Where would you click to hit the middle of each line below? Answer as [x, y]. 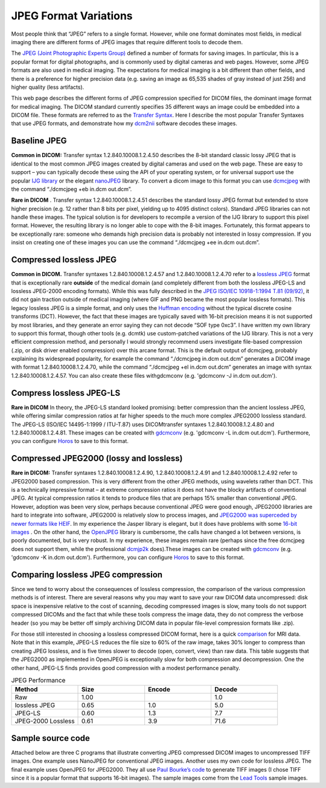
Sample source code [51, 738]
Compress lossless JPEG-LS [66, 393]
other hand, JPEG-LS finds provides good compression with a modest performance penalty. [126, 668]
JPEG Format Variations [72, 16]
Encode [159, 689]
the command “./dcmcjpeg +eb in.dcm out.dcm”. [72, 189]
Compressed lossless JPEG [64, 260]
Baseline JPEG [39, 141]
